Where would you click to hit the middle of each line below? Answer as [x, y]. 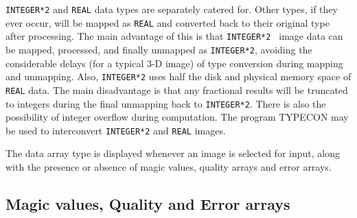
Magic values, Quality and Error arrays [148, 204]
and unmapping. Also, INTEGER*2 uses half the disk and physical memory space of [178, 76]
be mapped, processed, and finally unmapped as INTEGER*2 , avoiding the [159, 49]
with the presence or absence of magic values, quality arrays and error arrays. [169, 167]
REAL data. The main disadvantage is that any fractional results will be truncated [177, 89]
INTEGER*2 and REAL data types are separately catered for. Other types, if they [172, 9]
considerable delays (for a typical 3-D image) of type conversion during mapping [174, 63]
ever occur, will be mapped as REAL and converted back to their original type [168, 22]
